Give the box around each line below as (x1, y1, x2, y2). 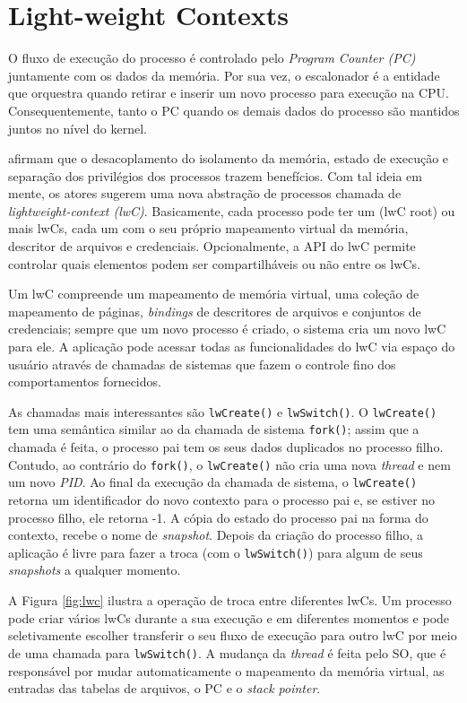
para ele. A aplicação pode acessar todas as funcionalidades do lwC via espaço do (8, 337, 455, 356)
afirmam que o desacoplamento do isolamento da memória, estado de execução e (8, 149, 449, 168)
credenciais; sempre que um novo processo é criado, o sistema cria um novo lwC (8, 319, 446, 338)
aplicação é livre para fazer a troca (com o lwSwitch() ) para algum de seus (8, 542, 423, 561)
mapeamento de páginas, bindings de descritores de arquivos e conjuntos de (8, 301, 421, 320)
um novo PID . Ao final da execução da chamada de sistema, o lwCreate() (8, 473, 418, 491)
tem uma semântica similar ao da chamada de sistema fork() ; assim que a (8, 420, 419, 438)
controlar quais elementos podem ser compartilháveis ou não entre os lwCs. (8, 254, 420, 273)
